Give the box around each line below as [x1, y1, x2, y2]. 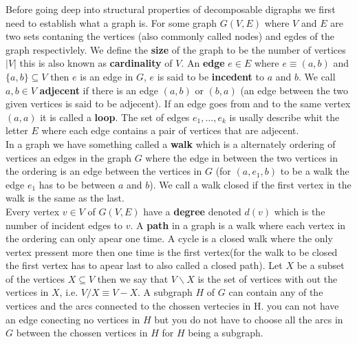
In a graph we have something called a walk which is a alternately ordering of [6, 136, 336, 151]
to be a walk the [280, 164, 349, 178]
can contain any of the [228, 285, 323, 299]
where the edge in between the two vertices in [145, 150, 338, 164]
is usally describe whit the [229, 109, 340, 124]
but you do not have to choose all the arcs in [154, 312, 343, 326]
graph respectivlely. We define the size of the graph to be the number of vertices [6, 42, 346, 56]
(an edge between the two [240, 83, 349, 97]
